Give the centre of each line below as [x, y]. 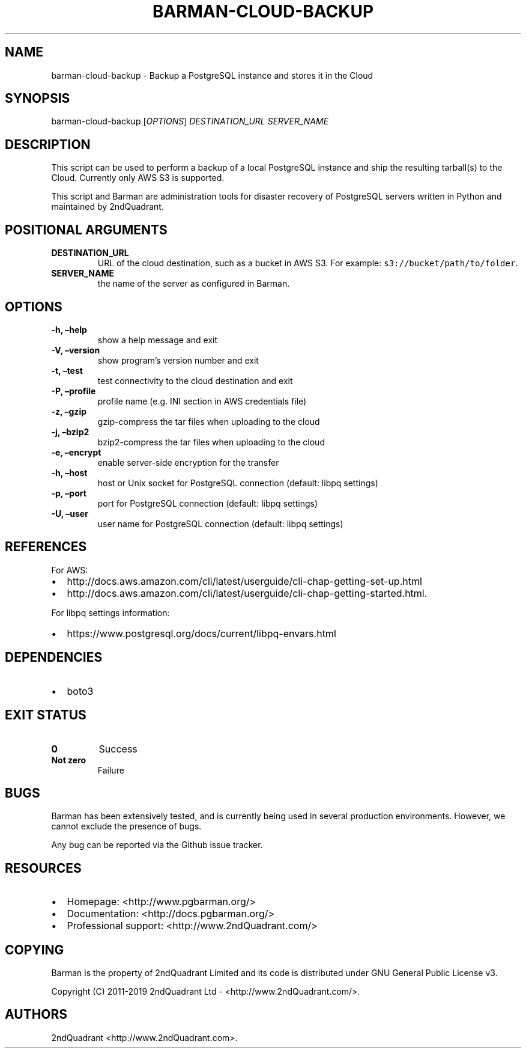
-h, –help [69, 329]
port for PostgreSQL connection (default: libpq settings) [208, 503]
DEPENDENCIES [54, 658]
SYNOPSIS [38, 99]
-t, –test [67, 370]
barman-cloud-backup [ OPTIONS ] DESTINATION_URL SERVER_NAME [190, 121]
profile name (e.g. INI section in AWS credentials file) [202, 401]
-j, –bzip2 [70, 432]
